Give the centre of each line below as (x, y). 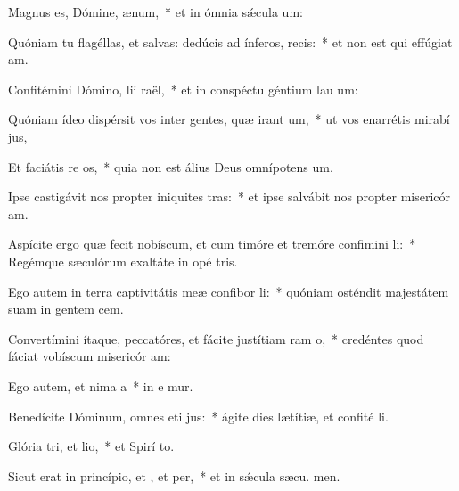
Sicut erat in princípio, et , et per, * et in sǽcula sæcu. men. (174, 475)
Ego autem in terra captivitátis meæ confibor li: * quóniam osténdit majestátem (229, 291)
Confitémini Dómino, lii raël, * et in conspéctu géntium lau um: (183, 89)
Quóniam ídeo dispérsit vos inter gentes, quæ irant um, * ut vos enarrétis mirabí (229, 119)
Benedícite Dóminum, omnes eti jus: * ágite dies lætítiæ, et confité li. (198, 416)
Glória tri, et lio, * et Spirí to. (91, 446)
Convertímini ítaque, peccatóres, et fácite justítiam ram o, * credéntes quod (216, 338)
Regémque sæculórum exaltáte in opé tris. (123, 261)
